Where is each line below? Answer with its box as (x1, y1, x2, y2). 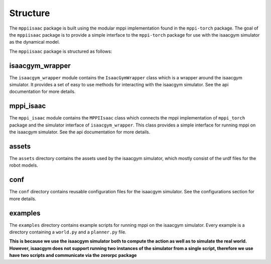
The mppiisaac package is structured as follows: (9, 48, 112, 54)
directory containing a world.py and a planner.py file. (9, 229, 126, 235)
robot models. (9, 162, 39, 168)
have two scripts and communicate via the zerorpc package (9, 252, 137, 258)
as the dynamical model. (9, 39, 60, 45)
